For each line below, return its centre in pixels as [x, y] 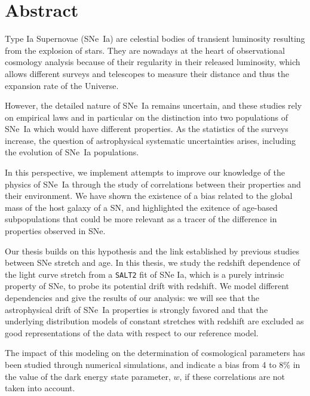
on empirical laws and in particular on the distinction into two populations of [147, 117]
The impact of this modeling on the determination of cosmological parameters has [155, 353]
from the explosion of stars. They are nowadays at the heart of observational [145, 50]
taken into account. [40, 388]
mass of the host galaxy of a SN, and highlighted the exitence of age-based [141, 207]
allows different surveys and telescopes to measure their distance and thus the [147, 73]
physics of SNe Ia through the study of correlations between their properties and [153, 184]
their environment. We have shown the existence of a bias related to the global [149, 196]
